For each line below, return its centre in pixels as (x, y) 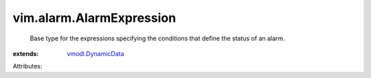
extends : (26, 53)
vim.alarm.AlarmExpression (94, 18)
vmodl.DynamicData (95, 53)
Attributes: (27, 66)
